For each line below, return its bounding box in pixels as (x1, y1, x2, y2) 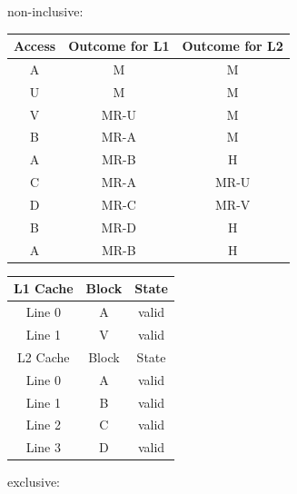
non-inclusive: (7, 2, 84, 20)
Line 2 (25, 415, 61, 434)
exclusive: (7, 472, 61, 491)
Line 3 (25, 438, 61, 457)
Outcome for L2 (182, 36, 283, 55)
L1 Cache (14, 279, 74, 298)
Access (14, 36, 56, 55)
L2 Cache (17, 347, 70, 366)
